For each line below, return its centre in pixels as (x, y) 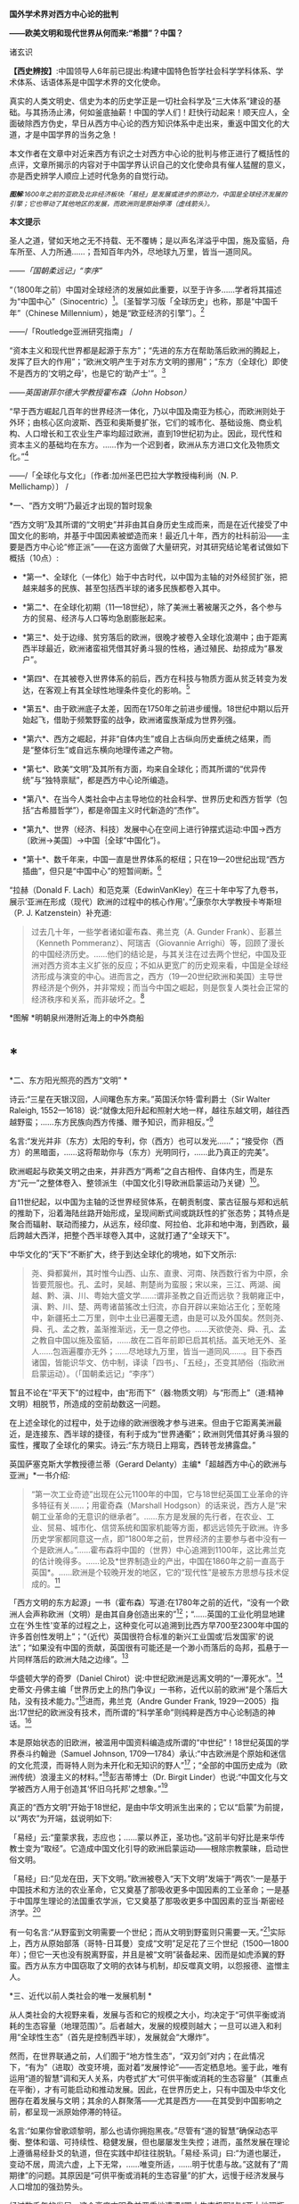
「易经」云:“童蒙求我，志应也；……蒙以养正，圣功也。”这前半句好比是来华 (143, 1837)
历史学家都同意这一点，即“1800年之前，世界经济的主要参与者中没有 (154, 1538)
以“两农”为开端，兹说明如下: (61, 1818)
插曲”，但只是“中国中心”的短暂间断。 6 (92, 870)
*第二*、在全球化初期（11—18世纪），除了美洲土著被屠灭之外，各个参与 (152, 607)
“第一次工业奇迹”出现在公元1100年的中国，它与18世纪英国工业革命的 (156, 1493)
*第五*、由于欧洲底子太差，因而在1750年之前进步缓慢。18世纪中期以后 (152, 709)
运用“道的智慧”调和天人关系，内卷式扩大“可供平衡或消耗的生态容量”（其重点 (149, 2078)
